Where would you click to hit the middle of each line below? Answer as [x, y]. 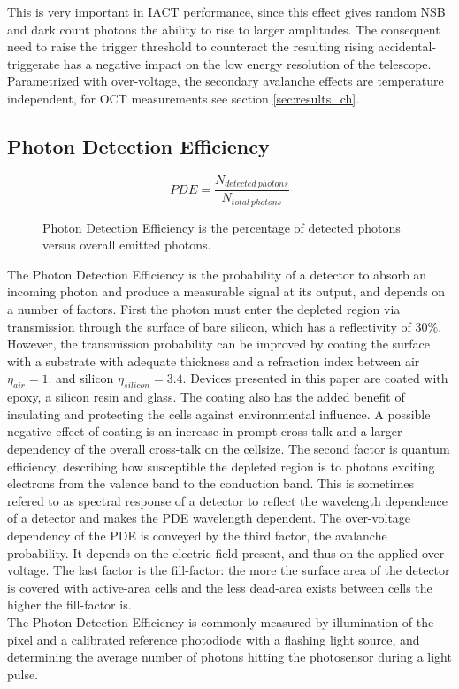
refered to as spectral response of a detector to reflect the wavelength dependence [227, 500]
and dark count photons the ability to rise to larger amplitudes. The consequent [224, 29]
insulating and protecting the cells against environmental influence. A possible [219, 413]
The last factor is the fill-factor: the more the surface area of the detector [252, 570]
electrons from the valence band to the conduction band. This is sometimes [211, 483]
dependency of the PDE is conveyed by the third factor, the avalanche [197, 535]
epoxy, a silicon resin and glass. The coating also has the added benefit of [206, 397]
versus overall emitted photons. [127, 245]
